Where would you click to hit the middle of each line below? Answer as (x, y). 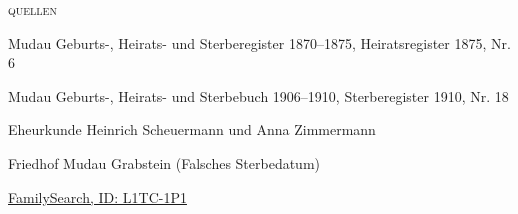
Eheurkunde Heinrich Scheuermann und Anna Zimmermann (192, 129)
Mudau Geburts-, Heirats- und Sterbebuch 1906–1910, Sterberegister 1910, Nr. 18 (258, 95)
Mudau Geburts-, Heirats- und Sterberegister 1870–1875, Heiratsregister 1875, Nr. (259, 42)
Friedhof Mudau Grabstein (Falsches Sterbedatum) (164, 162)
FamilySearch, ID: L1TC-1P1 (97, 196)
